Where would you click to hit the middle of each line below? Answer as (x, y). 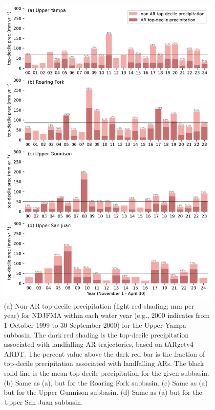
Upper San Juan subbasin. (43, 401)
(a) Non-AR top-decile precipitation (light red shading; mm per (99, 305)
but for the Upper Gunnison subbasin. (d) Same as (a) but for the (103, 392)
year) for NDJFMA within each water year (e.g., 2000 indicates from (107, 315)
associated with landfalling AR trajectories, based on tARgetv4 (99, 344)
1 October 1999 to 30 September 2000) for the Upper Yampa (95, 325)
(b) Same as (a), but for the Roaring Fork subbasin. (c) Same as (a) (106, 382)
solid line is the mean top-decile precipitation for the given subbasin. (107, 373)
